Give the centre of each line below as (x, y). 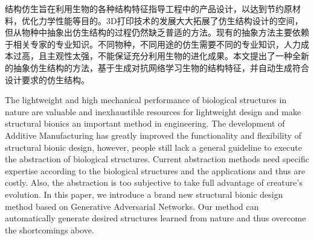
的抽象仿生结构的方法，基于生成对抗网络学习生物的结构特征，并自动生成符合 (157, 67)
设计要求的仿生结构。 (47, 79)
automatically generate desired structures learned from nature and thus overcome (155, 218)
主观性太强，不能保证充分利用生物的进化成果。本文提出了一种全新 (178, 56)
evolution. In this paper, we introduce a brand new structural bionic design (144, 194)
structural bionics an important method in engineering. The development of (145, 123)
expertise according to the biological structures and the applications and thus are (155, 170)
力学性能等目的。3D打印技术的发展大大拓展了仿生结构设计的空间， (171, 20)
